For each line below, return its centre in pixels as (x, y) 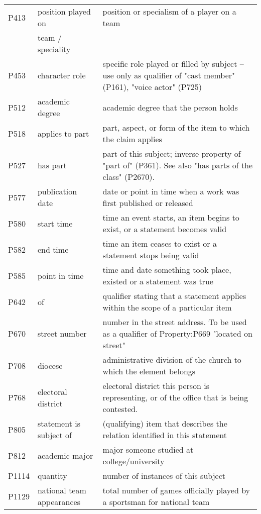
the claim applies (132, 139)
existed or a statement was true (158, 281)
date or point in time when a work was (171, 191)
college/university (134, 461)
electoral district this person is (156, 386)
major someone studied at (148, 449)
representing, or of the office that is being (175, 397)
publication (57, 191)
